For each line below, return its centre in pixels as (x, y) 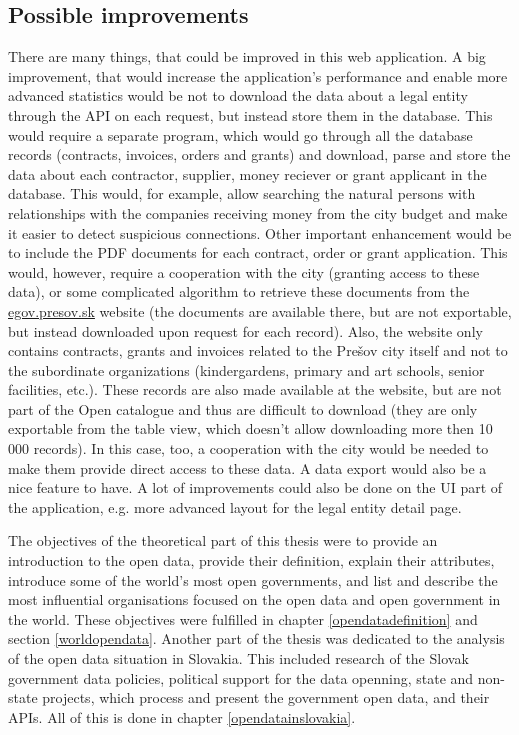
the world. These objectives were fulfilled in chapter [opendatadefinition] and (243, 618)
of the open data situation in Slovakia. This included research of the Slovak (238, 658)
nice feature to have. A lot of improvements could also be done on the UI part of (255, 487)
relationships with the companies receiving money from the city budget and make (258, 212)
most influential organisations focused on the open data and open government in (254, 599)
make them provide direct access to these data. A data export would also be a (247, 467)
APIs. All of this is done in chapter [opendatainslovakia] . (182, 716)
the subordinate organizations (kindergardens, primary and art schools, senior (246, 369)
